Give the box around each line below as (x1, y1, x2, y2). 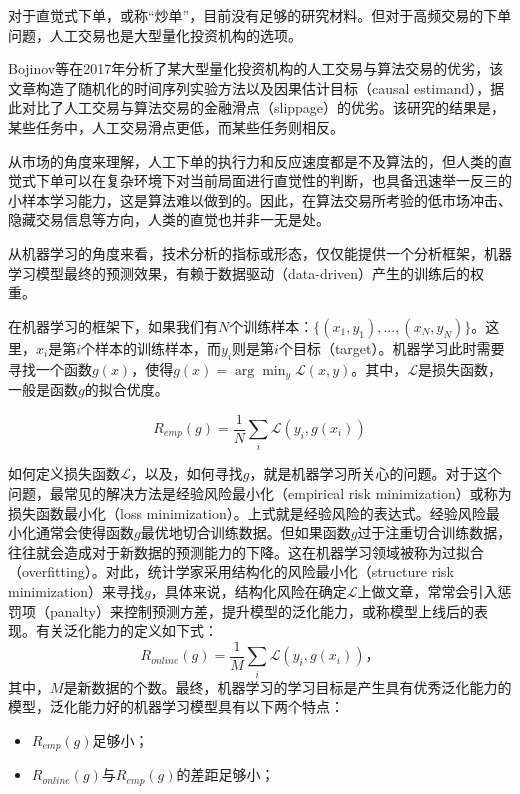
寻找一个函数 (8, 358, 92, 379)
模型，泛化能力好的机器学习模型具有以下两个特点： (8, 696, 344, 717)
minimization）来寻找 (8, 580, 145, 601)
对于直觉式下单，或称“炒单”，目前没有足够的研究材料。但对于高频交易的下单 (8, 5, 512, 25)
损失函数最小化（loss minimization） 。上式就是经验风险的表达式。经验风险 (8, 502, 486, 523)
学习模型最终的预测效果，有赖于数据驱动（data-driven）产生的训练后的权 (8, 262, 485, 283)
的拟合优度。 (84, 378, 169, 399)
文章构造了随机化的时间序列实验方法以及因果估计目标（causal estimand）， (8, 77, 491, 98)
